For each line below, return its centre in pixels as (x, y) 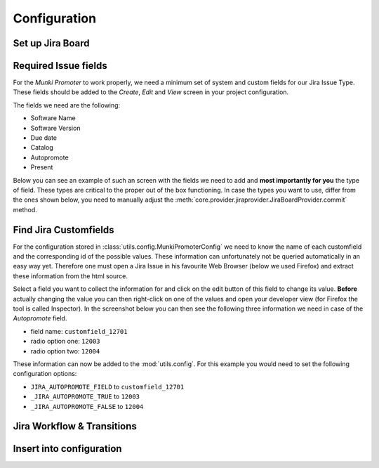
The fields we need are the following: (67, 105)
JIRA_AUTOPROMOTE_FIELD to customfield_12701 (107, 386)
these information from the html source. (71, 276)
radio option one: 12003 (65, 342)
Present (42, 167)
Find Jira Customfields (64, 229)
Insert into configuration (67, 449)
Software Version (55, 128)
